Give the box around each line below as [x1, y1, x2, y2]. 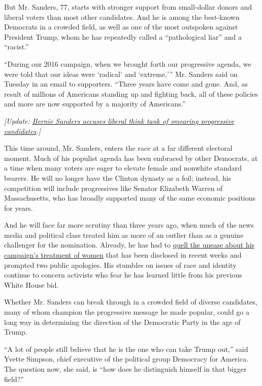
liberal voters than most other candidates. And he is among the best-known [4, 11, 240, 22]
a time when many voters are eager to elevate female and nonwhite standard [4, 162, 242, 173]
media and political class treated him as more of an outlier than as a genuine [4, 229, 244, 240]
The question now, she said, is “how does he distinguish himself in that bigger [4, 364, 247, 374]
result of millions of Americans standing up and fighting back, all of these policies [4, 88, 258, 99]
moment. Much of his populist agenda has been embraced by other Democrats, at [4, 152, 258, 163]
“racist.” [4, 41, 29, 52]
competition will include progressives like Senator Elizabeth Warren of [4, 182, 223, 193]
